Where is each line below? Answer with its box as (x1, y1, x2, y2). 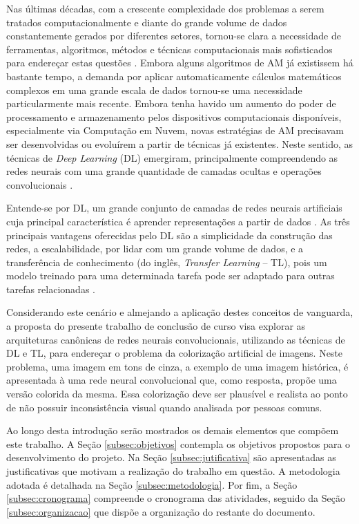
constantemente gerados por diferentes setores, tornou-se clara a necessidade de (6, 28, 341, 43)
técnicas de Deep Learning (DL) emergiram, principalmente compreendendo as (6, 150, 338, 165)
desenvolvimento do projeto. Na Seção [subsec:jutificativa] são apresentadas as (6, 450, 336, 465)
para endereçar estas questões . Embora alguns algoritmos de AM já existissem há (6, 55, 353, 70)
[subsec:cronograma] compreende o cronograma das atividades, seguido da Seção (6, 491, 345, 505)
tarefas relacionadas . (6, 281, 95, 296)
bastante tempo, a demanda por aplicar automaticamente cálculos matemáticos (6, 68, 342, 83)
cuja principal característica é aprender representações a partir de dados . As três (6, 214, 350, 228)
